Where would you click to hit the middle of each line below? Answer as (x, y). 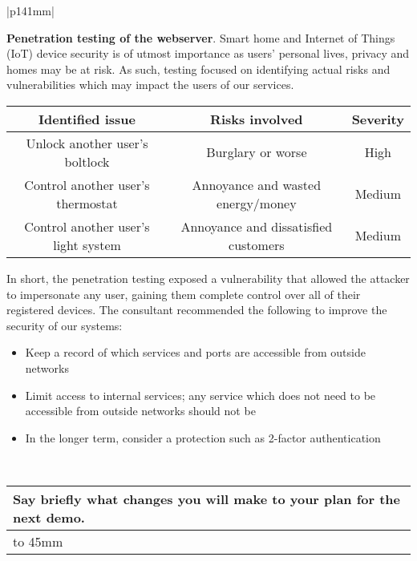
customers (257, 244)
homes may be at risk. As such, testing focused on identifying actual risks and (198, 69)
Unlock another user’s (87, 143)
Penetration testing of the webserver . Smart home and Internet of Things (201, 37)
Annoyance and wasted (257, 184)
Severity (378, 119)
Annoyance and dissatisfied (257, 226)
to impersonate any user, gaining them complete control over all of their (184, 294)
